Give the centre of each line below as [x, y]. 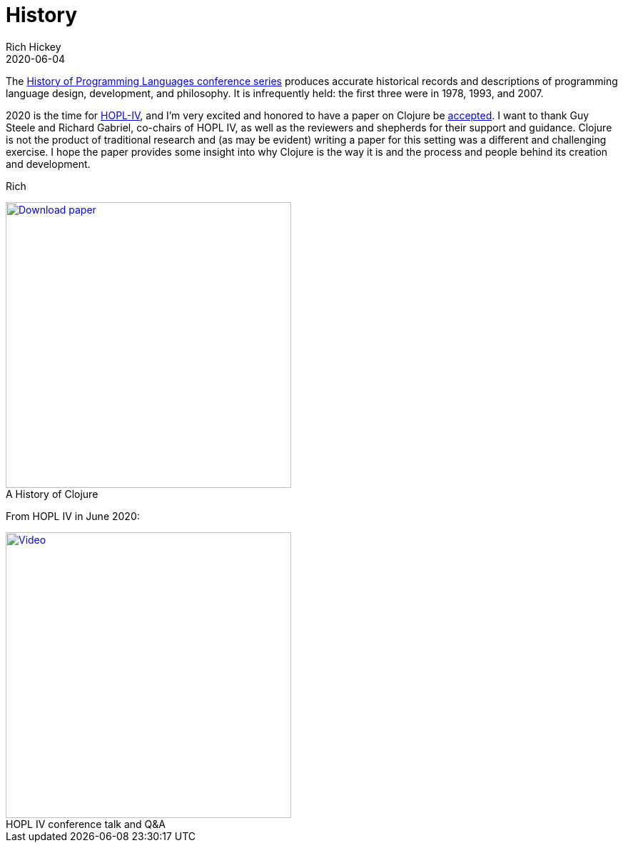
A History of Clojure [52, 494]
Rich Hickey [34, 46]
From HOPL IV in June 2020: [73, 516]
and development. [48, 164]
